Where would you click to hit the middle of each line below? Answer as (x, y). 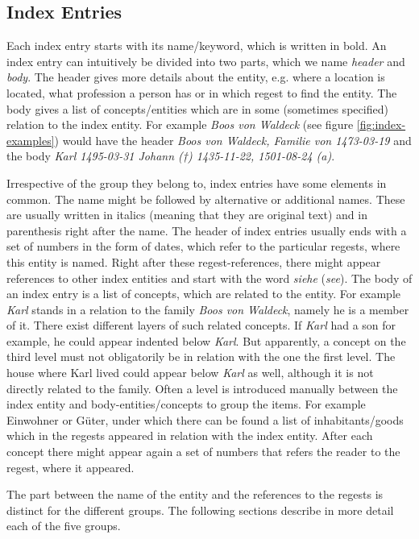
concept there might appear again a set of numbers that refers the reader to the (203, 452)
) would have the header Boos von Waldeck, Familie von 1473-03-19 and (233, 140)
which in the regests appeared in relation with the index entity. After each (190, 435)
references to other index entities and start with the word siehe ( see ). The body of (209, 278)
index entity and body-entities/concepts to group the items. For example (186, 404)
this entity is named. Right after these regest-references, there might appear (194, 261)
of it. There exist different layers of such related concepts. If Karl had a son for (201, 325)
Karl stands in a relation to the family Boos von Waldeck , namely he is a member (208, 309)
